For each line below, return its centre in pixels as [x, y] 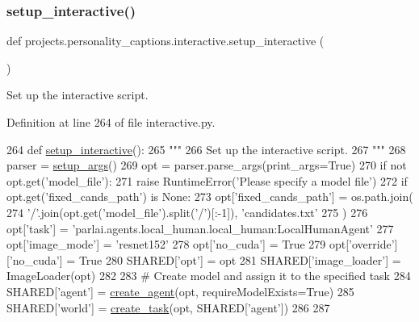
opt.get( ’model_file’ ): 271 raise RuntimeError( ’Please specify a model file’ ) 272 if [207, 180]
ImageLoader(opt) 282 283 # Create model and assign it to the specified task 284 [209, 276]
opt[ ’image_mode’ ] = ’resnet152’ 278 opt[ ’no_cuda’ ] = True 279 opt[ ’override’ [201, 244]
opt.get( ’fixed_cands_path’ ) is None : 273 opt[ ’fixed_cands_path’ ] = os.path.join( [210, 197]
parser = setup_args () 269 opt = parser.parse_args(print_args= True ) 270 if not [207, 165]
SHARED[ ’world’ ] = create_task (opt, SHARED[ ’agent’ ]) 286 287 [168, 307]
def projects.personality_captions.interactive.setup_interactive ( [166, 41]
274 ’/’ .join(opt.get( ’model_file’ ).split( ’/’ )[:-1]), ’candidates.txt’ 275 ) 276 [187, 212]
